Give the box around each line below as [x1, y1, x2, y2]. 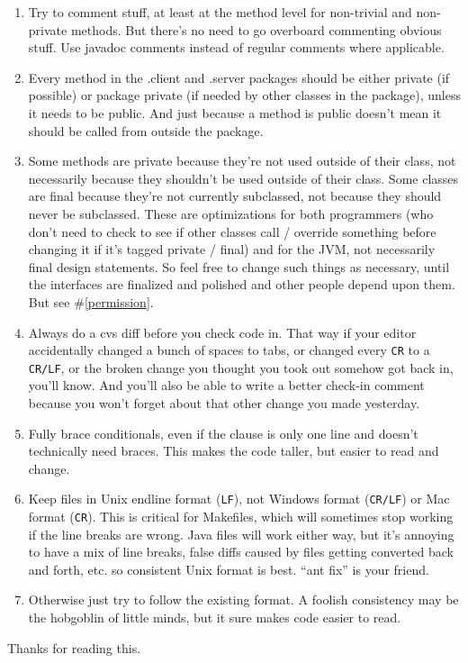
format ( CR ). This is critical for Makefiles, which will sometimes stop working [28, 507, 454, 526]
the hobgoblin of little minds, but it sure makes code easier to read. [28, 608, 401, 627]
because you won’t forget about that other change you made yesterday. [28, 394, 420, 412]
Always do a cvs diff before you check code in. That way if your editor [28, 322, 417, 341]
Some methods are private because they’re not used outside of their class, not [28, 151, 456, 170]
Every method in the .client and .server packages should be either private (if [28, 68, 450, 86]
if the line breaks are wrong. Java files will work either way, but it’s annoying [28, 524, 454, 543]
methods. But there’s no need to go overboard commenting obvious [70, 20, 442, 39]
